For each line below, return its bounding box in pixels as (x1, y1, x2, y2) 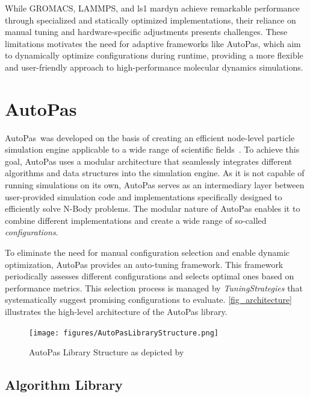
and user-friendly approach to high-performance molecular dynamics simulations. (5, 60, 303, 73)
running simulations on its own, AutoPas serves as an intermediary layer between (5, 179, 305, 191)
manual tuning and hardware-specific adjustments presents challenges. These (5, 25, 288, 38)
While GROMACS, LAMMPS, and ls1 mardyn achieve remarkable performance (5, 2, 300, 14)
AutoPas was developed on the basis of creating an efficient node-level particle (5, 131, 295, 144)
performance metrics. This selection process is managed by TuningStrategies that (5, 281, 303, 294)
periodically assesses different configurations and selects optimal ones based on (5, 270, 294, 282)
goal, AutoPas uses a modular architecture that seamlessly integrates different (5, 154, 293, 167)
